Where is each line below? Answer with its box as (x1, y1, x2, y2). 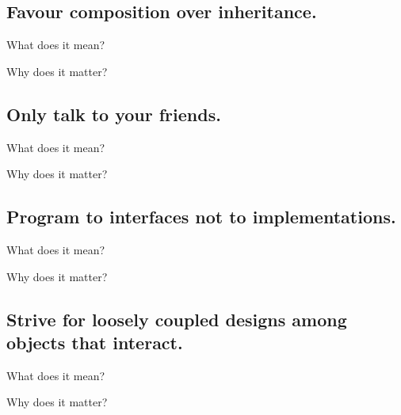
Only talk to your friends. (6, 101, 221, 126)
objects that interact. (6, 329, 183, 354)
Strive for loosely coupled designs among (6, 306, 347, 331)
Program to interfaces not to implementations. (6, 204, 396, 229)
